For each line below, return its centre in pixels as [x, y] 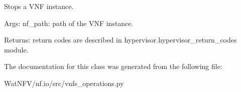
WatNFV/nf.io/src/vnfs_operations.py [64, 83]
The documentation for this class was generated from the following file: [113, 66]
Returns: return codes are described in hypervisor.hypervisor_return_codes [120, 40]
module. [16, 49]
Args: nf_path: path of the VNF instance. [69, 23]
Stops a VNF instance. [39, 6]
